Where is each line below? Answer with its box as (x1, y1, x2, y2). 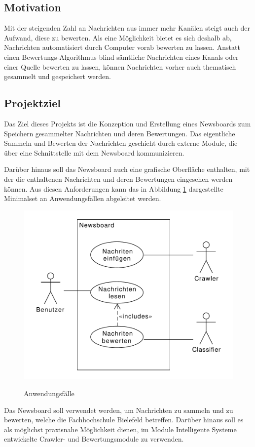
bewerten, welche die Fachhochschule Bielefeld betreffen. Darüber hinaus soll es (4, 414, 244, 425)
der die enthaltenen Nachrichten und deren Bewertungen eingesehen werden (4, 173, 233, 184)
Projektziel (4, 95, 61, 111)
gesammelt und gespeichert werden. (4, 71, 111, 81)
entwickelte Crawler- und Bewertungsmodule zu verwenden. (4, 434, 184, 444)
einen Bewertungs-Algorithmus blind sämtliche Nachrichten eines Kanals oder (4, 51, 239, 62)
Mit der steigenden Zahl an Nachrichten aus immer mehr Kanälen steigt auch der (4, 23, 250, 33)
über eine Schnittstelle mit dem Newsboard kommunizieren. (4, 147, 184, 158)
